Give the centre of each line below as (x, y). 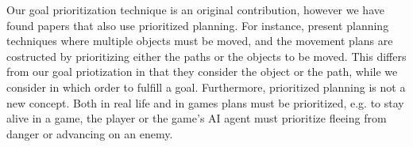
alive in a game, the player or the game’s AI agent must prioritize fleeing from (197, 118)
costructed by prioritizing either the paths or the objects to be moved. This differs (206, 56)
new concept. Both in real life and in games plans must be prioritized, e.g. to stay (205, 102)
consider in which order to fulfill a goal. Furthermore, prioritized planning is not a (206, 87)
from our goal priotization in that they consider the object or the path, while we (202, 72)
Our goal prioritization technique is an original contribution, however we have (195, 9)
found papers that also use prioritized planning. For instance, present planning (198, 25)
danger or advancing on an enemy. (90, 133)
